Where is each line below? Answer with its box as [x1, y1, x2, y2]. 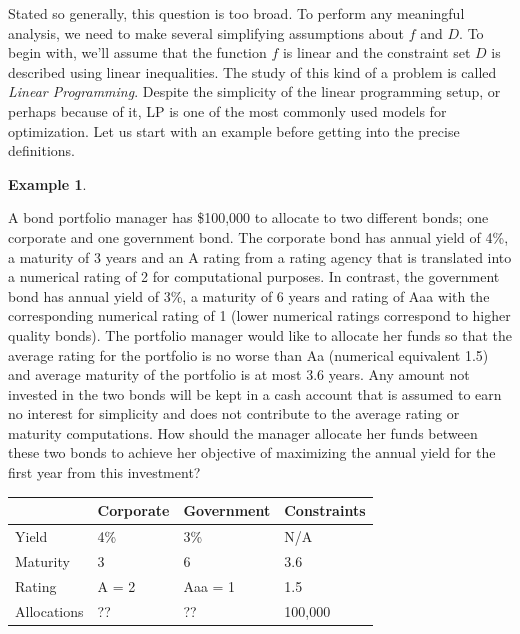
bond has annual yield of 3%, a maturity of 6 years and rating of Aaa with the [8, 285, 490, 306]
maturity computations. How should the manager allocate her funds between [8, 422, 478, 443]
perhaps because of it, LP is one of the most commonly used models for [8, 100, 447, 121]
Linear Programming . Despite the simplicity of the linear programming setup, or [8, 81, 501, 102]
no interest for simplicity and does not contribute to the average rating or [8, 403, 460, 424]
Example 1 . [8, 173, 87, 194]
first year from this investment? [8, 462, 201, 483]
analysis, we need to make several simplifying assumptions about [8, 22, 405, 43]
